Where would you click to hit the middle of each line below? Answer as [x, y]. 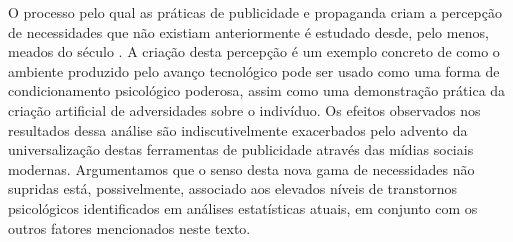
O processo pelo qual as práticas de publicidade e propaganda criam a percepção [255, 12]
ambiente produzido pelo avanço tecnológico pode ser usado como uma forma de [254, 70]
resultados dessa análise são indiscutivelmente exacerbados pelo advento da [238, 129]
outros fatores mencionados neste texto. [129, 227]
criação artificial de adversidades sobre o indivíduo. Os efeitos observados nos [244, 109]
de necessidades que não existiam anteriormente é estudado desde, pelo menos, [248, 31]
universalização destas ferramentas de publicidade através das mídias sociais [241, 149]
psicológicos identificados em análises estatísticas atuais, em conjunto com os [243, 207]
